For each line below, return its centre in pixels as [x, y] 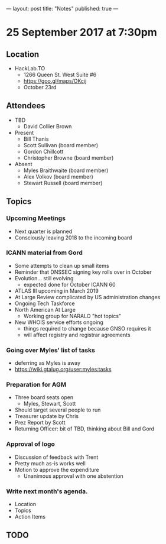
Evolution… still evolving [44, 278]
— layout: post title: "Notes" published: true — [62, 9]
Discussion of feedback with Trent [56, 457]
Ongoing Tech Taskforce [45, 303]
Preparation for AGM [36, 385]
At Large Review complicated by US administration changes [87, 297]
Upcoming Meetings [36, 218]
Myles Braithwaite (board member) [66, 170]
